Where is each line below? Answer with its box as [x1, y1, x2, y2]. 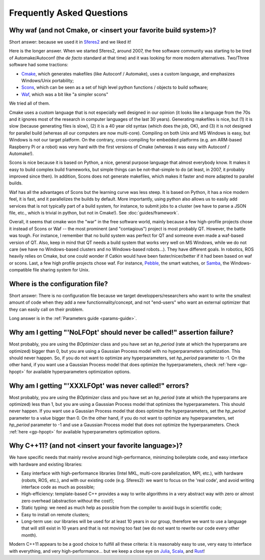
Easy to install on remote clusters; [21, 511, 90, 517]
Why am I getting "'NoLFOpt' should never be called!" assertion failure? [9, 328, 234, 337]
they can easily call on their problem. [9, 306, 84, 312]
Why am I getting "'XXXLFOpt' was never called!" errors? [9, 381, 189, 390]
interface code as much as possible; [21, 484, 95, 490]
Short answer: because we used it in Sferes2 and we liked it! [9, 39, 132, 45]
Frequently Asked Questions [9, 7, 128, 18]
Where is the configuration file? [9, 280, 108, 288]
